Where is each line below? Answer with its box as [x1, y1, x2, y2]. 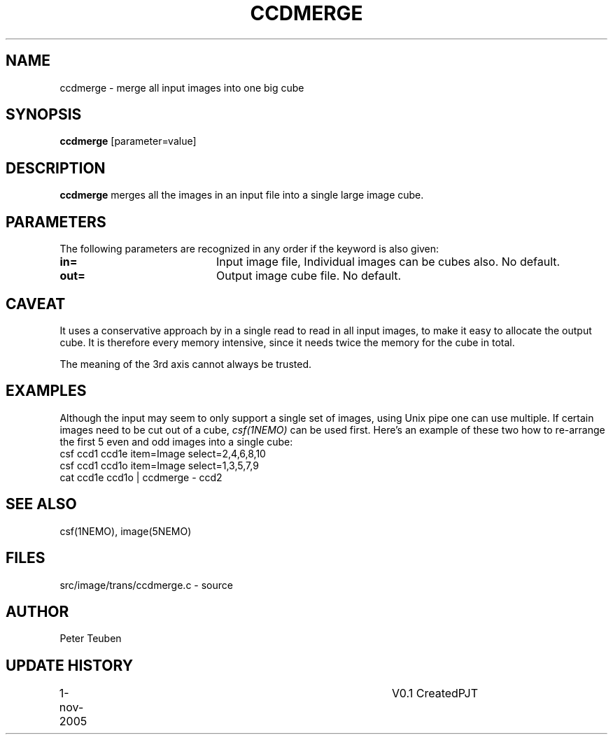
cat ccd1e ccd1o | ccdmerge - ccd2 [59, 471, 223, 483]
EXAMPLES [6, 382, 87, 400]
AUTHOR [6, 602, 69, 620]
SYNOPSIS [6, 106, 82, 124]
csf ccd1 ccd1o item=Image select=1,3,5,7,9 [59, 459, 259, 471]
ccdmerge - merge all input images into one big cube [59, 81, 304, 94]
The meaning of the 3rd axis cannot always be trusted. [59, 357, 311, 370]
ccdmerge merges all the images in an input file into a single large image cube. [59, 189, 424, 201]
